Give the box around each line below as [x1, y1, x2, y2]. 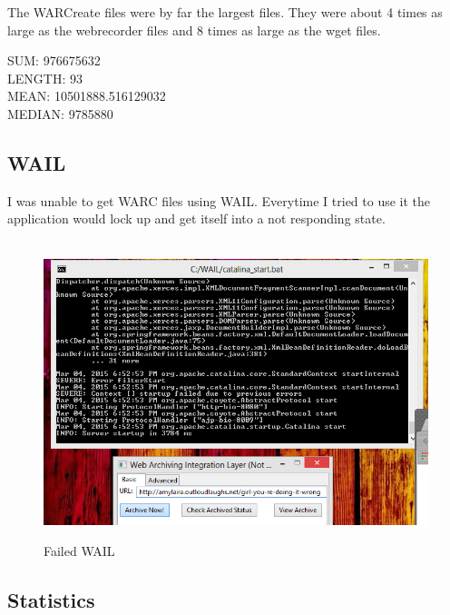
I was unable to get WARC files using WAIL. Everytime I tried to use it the [7, 191, 431, 210]
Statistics [7, 585, 95, 613]
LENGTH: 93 [7, 68, 83, 87]
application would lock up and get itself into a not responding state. [7, 209, 386, 228]
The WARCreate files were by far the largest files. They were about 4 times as [7, 3, 443, 21]
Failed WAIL [44, 541, 115, 560]
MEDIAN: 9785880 [7, 104, 113, 123]
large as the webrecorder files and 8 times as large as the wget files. [7, 20, 381, 39]
